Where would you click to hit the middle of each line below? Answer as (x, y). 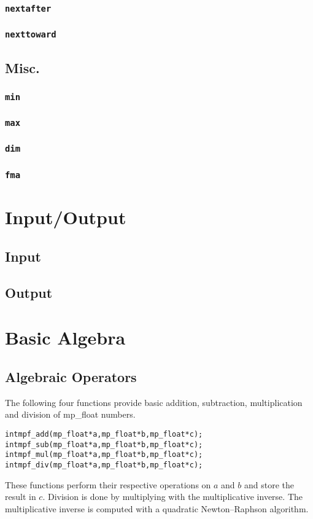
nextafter (28, 8)
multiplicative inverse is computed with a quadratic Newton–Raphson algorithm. (157, 508)
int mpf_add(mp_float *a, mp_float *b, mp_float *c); (104, 434)
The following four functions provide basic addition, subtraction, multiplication (154, 402)
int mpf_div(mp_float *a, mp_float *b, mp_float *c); (104, 465)
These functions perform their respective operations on (108, 484)
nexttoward (31, 35)
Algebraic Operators (71, 376)
